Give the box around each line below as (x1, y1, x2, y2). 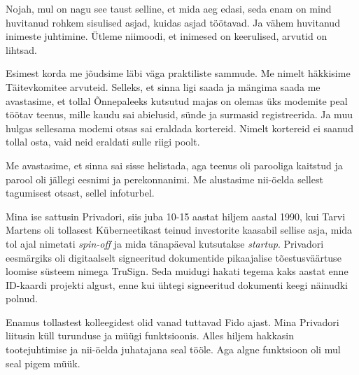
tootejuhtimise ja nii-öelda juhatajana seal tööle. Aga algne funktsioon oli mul (6, 342, 341, 357)
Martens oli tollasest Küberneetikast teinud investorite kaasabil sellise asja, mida (6, 222, 353, 237)
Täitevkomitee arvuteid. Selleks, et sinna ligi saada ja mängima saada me (6, 79, 321, 94)
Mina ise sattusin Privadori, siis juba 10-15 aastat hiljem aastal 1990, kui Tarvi (6, 208, 346, 223)
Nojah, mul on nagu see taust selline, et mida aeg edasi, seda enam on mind (6, 1, 332, 15)
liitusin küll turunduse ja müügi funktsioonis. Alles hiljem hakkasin (6, 328, 295, 343)
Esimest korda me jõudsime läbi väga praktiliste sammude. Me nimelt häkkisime (6, 66, 351, 80)
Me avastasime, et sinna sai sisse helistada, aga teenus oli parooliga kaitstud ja (6, 157, 343, 172)
